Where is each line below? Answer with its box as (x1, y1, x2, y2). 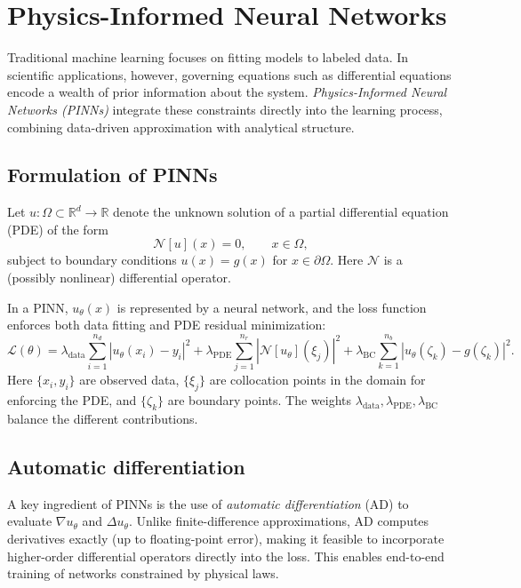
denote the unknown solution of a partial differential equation (112, 203, 449, 221)
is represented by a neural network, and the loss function (116, 298, 427, 316)
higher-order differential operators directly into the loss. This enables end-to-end (7, 546, 445, 565)
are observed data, (79, 370, 180, 389)
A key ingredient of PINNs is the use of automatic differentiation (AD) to (7, 494, 409, 513)
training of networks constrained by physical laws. (7, 564, 279, 583)
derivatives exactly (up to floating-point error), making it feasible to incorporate (7, 528, 445, 547)
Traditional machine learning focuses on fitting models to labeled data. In (7, 48, 409, 67)
